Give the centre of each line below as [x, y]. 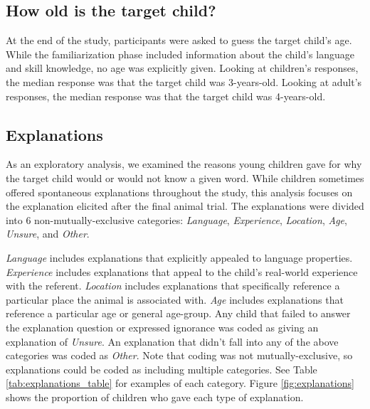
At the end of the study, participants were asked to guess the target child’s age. [179, 40]
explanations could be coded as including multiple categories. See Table [162, 369]
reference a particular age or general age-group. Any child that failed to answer [178, 313]
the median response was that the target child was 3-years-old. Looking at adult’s [184, 81]
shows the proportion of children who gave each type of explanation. [155, 397]
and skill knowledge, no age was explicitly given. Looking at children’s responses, [182, 68]
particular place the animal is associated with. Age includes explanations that [175, 299]
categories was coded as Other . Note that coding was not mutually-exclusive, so [179, 355]
